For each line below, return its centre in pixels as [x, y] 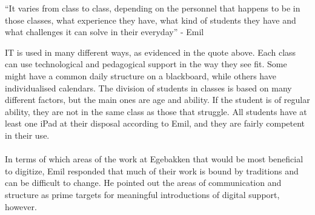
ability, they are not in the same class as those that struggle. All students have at [156, 111]
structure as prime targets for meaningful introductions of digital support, [142, 194]
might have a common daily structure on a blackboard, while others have [141, 75]
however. [21, 206]
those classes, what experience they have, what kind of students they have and [151, 20]
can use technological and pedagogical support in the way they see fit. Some [146, 64]
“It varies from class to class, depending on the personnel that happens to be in [153, 8]
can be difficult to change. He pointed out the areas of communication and [143, 183]
